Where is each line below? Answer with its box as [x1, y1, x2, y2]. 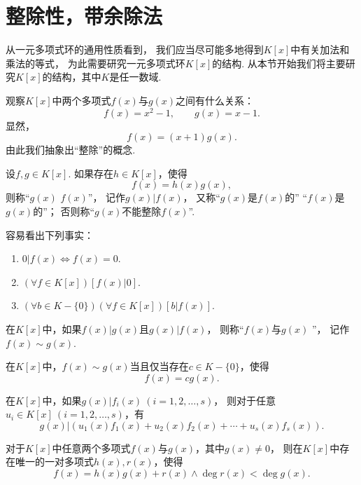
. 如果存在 [68, 165, 114, 180]
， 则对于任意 [213, 392, 276, 407]
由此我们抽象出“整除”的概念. [6, 142, 136, 157]
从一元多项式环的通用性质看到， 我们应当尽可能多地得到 [6, 42, 264, 57]
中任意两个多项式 [52, 440, 131, 455]
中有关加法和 [290, 42, 350, 57]
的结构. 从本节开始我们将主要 [212, 55, 346, 70]
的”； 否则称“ [33, 203, 95, 218]
